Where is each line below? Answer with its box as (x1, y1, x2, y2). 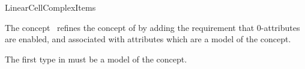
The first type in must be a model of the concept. (5, 52, 187, 65)
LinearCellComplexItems (5, 1, 96, 13)
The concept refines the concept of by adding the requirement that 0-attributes (5, 21, 300, 33)
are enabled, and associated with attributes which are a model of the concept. (5, 33, 291, 45)
